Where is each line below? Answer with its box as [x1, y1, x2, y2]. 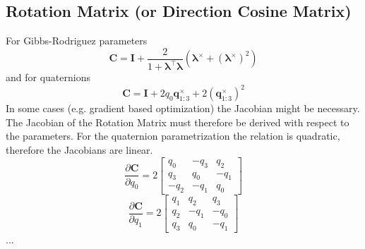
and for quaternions [6, 70, 90, 85]
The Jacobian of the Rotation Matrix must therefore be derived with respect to [6, 114, 349, 129]
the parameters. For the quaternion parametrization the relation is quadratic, [6, 128, 340, 143]
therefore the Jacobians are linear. [6, 142, 153, 157]
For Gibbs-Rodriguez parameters [6, 33, 148, 48]
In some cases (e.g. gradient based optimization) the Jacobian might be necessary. [6, 101, 360, 116]
